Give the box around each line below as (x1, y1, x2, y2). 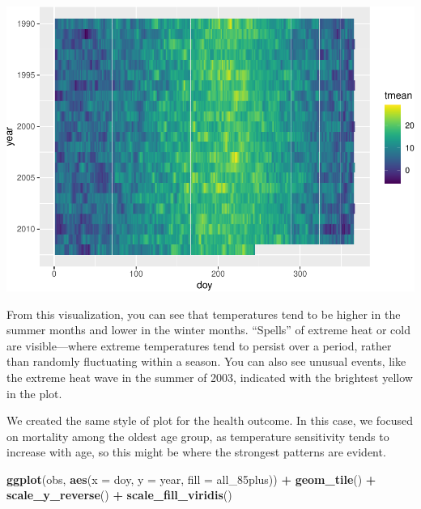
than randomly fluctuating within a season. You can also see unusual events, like (6, 353, 406, 370)
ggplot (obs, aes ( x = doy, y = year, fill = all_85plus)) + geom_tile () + (6, 470, 376, 487)
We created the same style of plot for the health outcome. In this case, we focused (6, 412, 414, 429)
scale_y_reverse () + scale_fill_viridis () (6, 486, 232, 503)
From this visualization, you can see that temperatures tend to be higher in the (6, 305, 401, 322)
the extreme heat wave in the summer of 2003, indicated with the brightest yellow (6, 368, 413, 385)
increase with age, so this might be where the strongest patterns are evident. (6, 443, 386, 460)
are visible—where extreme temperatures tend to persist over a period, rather (6, 337, 392, 354)
